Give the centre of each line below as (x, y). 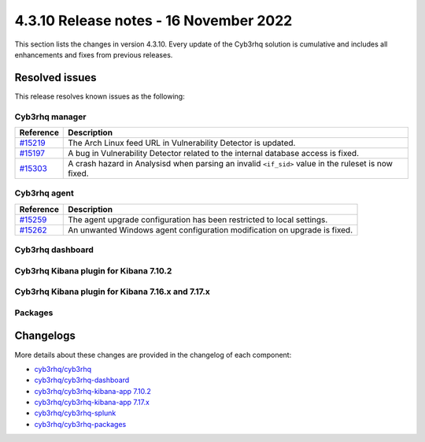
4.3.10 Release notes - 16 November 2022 (153, 20)
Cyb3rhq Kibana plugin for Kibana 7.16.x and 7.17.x (112, 292)
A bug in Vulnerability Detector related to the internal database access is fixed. (214, 153)
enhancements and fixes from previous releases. (94, 54)
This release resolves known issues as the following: (100, 96)
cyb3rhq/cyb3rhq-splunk (75, 413)
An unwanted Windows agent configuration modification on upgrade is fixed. (211, 230)
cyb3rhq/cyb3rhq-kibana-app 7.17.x (92, 403)
